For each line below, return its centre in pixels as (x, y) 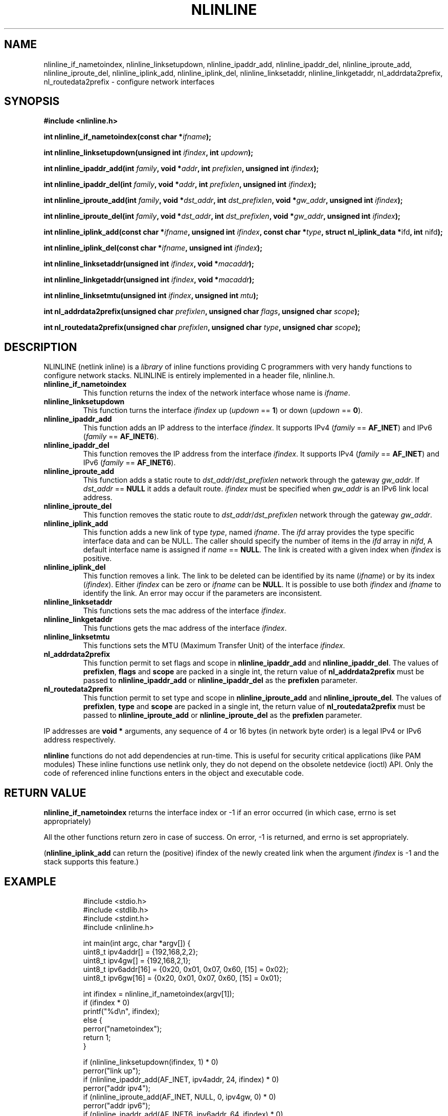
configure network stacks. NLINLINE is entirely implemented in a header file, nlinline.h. (189, 376)
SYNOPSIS (32, 101)
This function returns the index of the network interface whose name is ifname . (217, 393)
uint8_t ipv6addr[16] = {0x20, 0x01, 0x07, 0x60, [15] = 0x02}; (186, 969)
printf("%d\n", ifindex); (121, 1011)
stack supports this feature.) (91, 862)
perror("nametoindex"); (122, 1028)
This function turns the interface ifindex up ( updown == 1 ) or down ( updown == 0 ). (223, 410)
